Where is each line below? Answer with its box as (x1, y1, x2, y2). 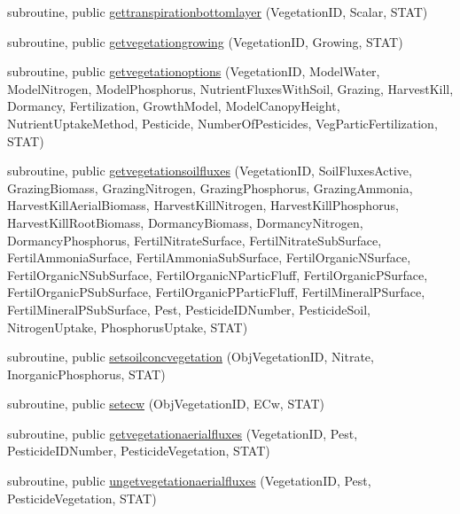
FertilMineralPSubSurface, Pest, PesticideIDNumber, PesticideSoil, (7, 300, 370, 318)
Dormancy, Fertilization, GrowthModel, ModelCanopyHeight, (7, 97, 340, 115)
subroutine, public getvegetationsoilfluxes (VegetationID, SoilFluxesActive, (7, 161, 412, 180)
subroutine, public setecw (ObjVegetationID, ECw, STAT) (7, 394, 325, 413)
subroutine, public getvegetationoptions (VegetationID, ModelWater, (7, 62, 380, 81)
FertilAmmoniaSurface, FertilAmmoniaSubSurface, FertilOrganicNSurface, (7, 248, 411, 267)
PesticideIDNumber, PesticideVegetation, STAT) (7, 441, 270, 460)
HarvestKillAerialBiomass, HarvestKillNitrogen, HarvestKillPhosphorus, (7, 196, 399, 214)
